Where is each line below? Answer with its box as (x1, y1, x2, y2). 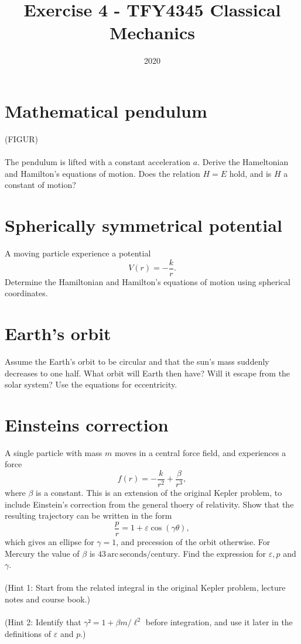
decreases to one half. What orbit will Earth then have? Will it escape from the (5, 366, 290, 379)
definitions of (5, 627, 52, 639)
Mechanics (109, 20, 196, 44)
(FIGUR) (5, 132, 38, 145)
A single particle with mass (5, 446, 102, 458)
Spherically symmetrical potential (5, 213, 282, 237)
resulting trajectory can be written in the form (5, 509, 172, 522)
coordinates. (5, 287, 48, 299)
